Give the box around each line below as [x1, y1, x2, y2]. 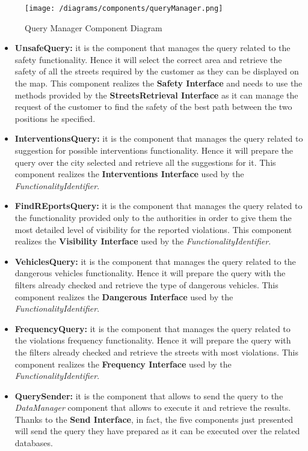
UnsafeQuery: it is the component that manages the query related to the [14, 41, 291, 54]
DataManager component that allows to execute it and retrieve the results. [14, 401, 291, 414]
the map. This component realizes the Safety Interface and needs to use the [14, 77, 303, 89]
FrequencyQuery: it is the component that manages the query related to [14, 322, 291, 334]
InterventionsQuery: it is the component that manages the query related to [14, 132, 303, 145]
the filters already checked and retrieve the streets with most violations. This [14, 345, 298, 358]
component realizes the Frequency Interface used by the [14, 357, 232, 370]
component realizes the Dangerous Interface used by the [14, 290, 233, 303]
